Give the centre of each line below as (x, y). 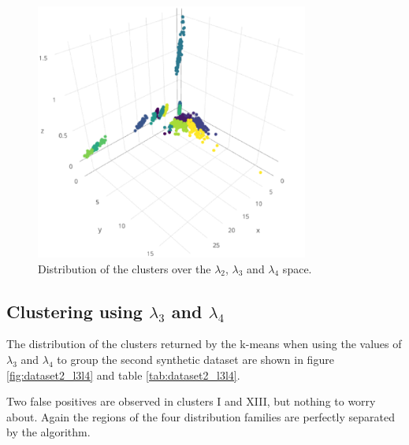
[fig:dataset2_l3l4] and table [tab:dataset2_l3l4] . (123, 375)
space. (297, 268)
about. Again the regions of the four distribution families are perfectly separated (201, 416)
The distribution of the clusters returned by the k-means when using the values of (204, 344)
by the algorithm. (48, 432)
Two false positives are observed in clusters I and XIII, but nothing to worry (191, 401)
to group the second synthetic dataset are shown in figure (195, 359)
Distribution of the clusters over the (125, 268)
